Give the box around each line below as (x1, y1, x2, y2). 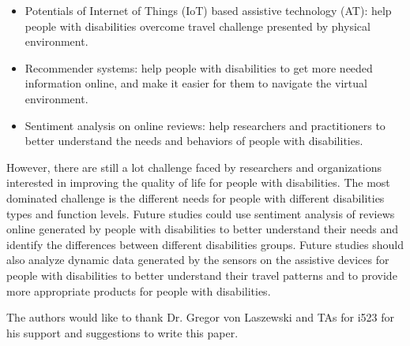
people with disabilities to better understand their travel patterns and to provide (6, 266, 397, 283)
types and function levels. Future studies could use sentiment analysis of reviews (6, 205, 395, 221)
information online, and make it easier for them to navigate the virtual (24, 75, 367, 91)
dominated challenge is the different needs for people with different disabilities (6, 189, 385, 206)
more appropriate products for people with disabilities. (6, 282, 271, 299)
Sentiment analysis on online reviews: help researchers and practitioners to (24, 117, 386, 133)
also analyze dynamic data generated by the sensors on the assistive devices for (6, 251, 389, 268)
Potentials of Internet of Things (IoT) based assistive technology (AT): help (24, 2, 392, 18)
